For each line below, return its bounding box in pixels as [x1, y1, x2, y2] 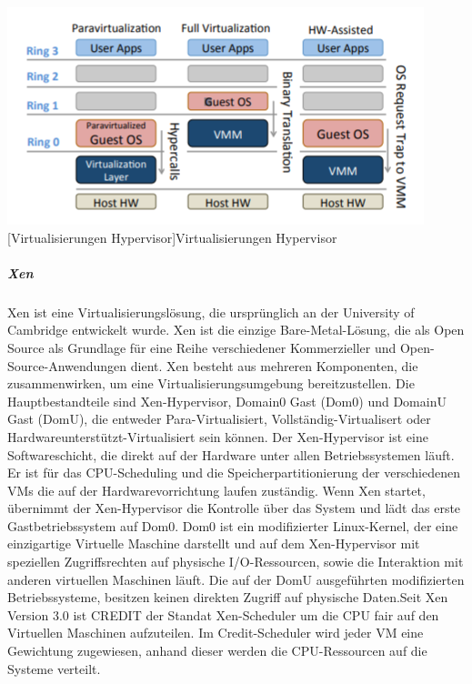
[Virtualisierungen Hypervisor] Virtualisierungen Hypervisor [7, 227, 337, 246]
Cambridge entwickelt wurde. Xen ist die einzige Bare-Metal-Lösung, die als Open [7, 320, 465, 339]
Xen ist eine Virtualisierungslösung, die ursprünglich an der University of [7, 302, 415, 321]
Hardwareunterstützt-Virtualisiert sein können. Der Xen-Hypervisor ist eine [7, 427, 428, 446]
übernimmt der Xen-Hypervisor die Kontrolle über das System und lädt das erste [7, 498, 461, 518]
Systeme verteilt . [7, 659, 101, 678]
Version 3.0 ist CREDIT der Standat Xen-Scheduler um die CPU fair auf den [7, 605, 439, 624]
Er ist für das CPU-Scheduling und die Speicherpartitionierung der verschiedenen [7, 463, 460, 482]
